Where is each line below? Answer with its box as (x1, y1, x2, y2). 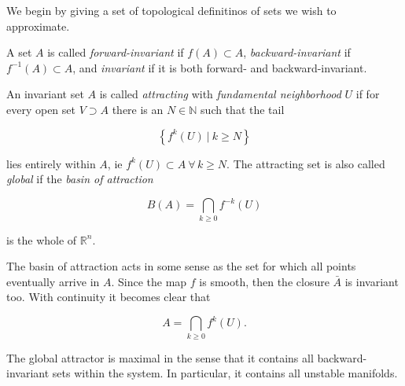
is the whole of (6, 231, 77, 248)
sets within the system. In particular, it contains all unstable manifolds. (52, 365, 398, 381)
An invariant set (6, 86, 84, 102)
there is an (112, 101, 164, 117)
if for (355, 86, 380, 102)
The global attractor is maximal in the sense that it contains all (6, 349, 314, 366)
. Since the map (111, 273, 187, 289)
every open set (6, 101, 75, 117)
